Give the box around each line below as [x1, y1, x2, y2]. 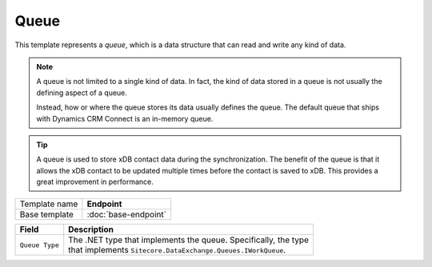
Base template [19, 209, 74, 220]
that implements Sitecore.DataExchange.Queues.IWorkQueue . [68, 245, 286, 256]
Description [68, 224, 114, 235]
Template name [19, 198, 78, 209]
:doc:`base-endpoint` [86, 209, 167, 220]
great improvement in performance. [36, 177, 154, 187]
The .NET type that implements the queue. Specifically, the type [68, 234, 310, 245]
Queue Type [19, 241, 60, 249]
